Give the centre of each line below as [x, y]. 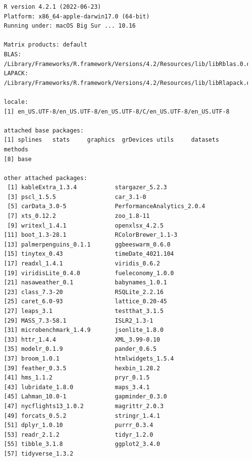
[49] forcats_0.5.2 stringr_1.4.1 [82, 416]
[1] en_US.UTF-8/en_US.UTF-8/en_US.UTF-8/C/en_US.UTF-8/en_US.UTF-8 [117, 111]
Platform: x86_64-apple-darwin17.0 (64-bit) [77, 16]
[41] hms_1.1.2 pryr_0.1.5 [77, 378]
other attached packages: [46, 178]
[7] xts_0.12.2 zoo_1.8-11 [79, 216]
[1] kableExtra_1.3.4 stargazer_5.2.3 [87, 188]
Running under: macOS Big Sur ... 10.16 [70, 26]
